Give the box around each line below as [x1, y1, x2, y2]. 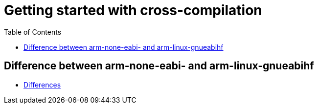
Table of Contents [4, 27, 62, 36]
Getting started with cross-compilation [4, 2, 262, 19]
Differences [23, 80, 61, 89]
